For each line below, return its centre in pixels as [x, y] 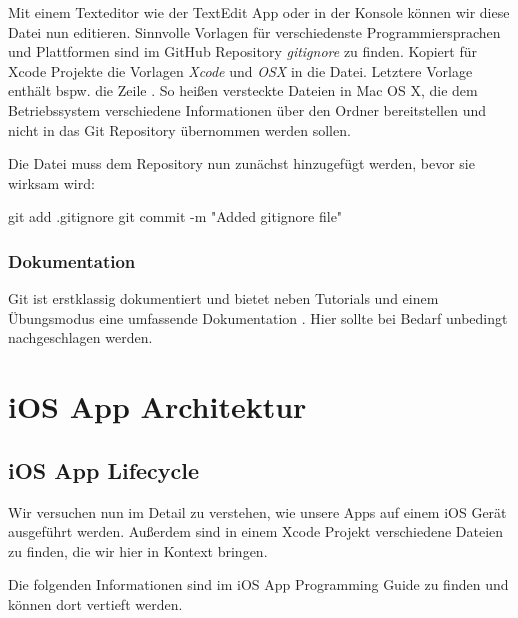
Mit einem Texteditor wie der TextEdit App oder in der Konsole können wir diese [259, 12]
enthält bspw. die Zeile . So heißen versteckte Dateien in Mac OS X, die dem [243, 90]
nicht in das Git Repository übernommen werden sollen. [179, 129]
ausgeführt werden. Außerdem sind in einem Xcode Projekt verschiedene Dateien [256, 531]
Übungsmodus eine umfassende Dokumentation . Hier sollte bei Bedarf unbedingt [258, 317]
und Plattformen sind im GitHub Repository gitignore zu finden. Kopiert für [242, 51]
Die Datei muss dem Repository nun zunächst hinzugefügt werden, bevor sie [241, 163]
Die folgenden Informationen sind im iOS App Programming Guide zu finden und [258, 584]
